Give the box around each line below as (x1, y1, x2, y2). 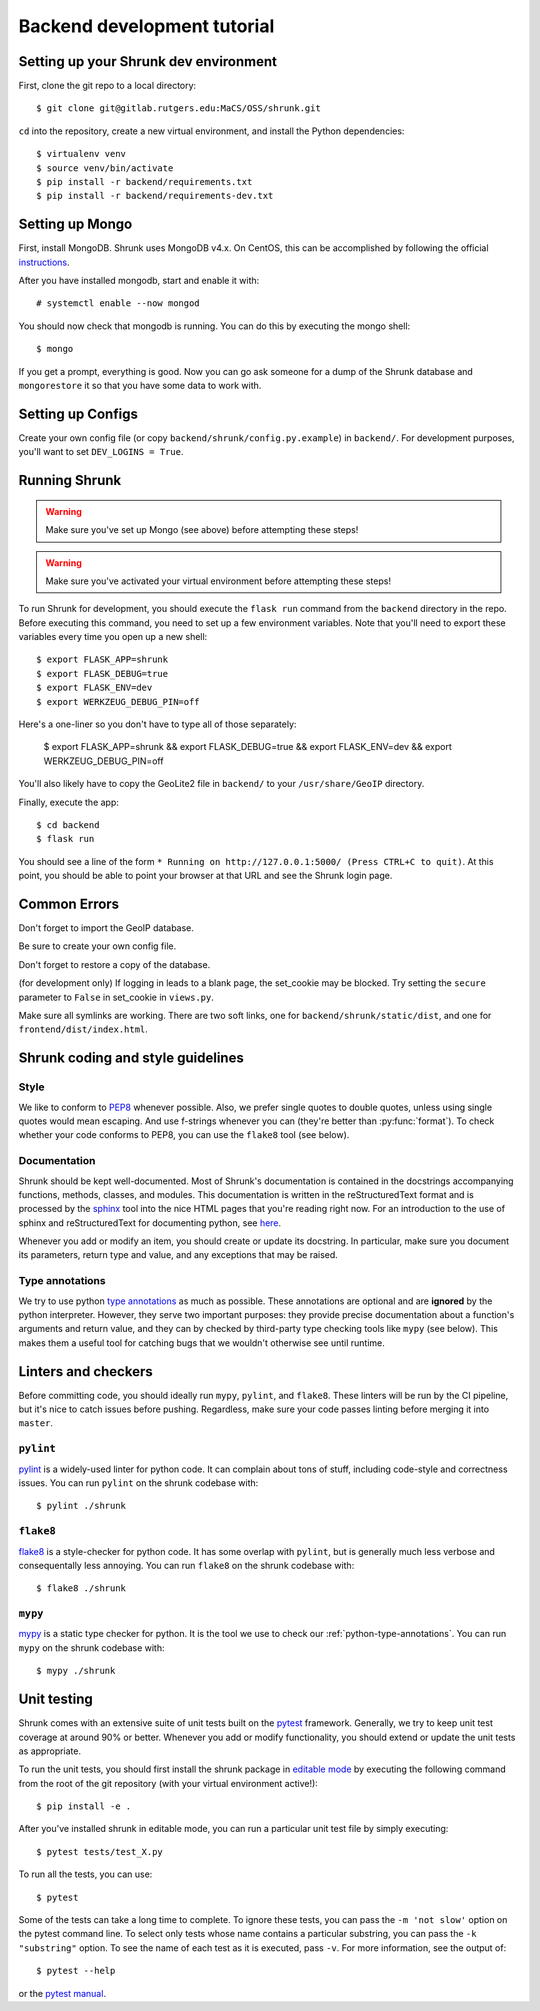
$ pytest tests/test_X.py (36, 1846, 164, 1857)
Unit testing (18, 1691, 94, 1708)
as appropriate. (18, 1745, 82, 1757)
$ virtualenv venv (36, 148, 127, 160)
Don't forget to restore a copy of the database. (18, 958, 211, 970)
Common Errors (18, 895, 120, 912)
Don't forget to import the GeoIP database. (18, 922, 195, 934)
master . (18, 1417, 54, 1429)
